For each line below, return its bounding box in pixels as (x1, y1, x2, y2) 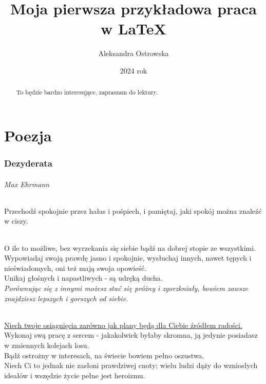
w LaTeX (101, 18, 166, 39)
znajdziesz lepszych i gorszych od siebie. (4, 292, 128, 303)
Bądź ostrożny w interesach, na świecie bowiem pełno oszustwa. (4, 350, 204, 360)
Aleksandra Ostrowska (98, 48, 169, 59)
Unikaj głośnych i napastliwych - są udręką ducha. (4, 272, 163, 283)
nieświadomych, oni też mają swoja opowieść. (4, 262, 147, 273)
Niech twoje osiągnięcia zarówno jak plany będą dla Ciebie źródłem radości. (4, 319, 242, 330)
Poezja (4, 124, 52, 145)
